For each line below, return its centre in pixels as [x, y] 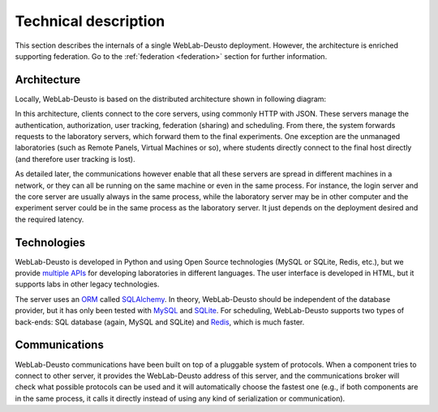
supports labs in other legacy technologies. [87, 284]
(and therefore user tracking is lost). [75, 159]
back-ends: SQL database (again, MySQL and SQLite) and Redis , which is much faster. [160, 322]
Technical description [90, 21]
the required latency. [49, 219]
